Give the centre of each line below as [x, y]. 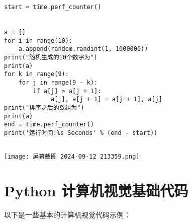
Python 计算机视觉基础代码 [96, 190]
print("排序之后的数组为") [44, 107]
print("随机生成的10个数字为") [51, 57]
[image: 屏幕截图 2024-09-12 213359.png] [72, 157]
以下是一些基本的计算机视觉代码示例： [67, 214]
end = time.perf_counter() [49, 125]
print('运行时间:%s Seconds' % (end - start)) [81, 133]
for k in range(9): [36, 74]
